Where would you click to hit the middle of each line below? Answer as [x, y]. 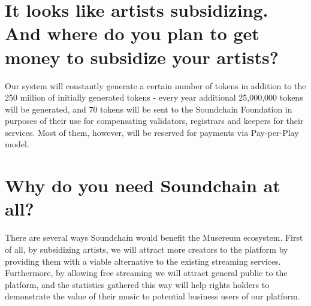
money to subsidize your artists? [142, 57]
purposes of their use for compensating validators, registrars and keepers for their [154, 121]
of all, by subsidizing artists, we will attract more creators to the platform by [147, 249]
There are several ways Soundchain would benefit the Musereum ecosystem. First [154, 237]
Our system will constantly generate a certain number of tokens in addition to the [155, 85]
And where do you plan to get [132, 33]
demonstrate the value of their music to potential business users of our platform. [153, 296]
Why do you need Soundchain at [143, 185]
